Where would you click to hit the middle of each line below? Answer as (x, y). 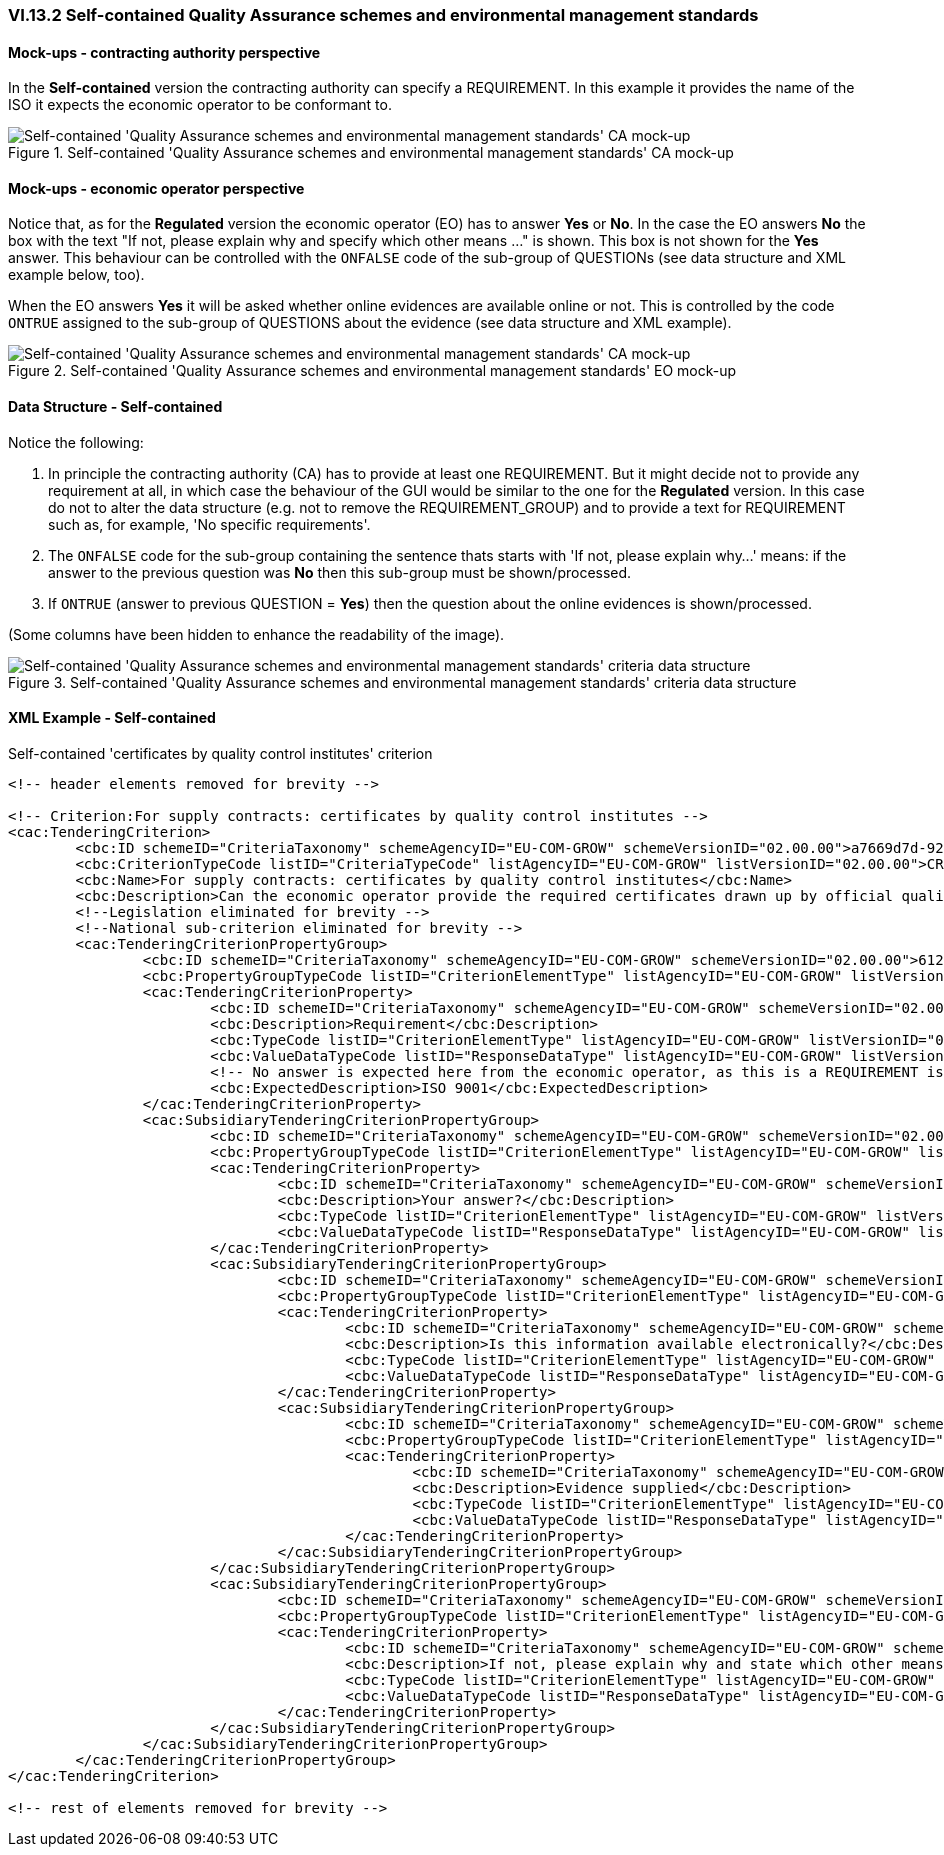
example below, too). (76, 275)
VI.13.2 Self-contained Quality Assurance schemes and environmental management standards (383, 15)
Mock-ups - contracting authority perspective (164, 52)
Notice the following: (76, 442)
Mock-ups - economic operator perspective (156, 188)
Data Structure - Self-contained (115, 407)
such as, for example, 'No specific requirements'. (209, 524)
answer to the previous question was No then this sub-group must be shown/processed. (340, 572)
